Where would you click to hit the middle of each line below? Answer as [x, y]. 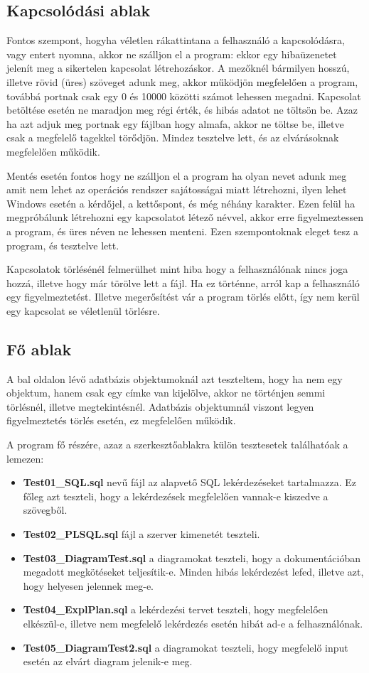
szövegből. [45, 510]
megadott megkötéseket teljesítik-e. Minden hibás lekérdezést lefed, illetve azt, [193, 572]
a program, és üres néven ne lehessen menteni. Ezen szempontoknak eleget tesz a [182, 231]
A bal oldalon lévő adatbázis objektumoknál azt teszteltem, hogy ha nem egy [175, 378]
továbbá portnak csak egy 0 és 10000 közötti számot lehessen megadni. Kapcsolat [184, 96]
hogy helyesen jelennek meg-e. [89, 585]
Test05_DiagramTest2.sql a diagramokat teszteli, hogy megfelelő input [186, 647]
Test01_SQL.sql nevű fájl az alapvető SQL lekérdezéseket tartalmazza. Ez [189, 482]
